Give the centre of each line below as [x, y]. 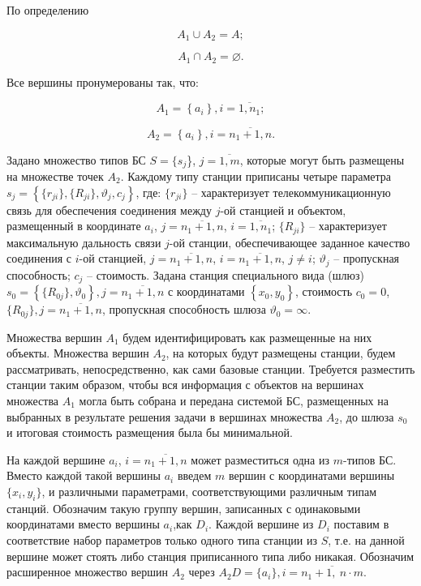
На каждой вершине [56, 459]
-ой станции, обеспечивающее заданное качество [290, 242]
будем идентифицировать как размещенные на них [247, 337]
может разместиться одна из [260, 459]
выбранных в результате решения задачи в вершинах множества [165, 416]
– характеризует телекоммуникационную [291, 192]
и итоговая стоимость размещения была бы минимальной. [150, 432]
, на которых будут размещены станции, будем [281, 353]
